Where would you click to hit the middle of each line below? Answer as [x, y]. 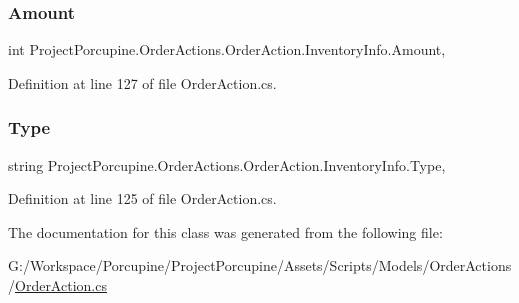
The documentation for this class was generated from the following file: [225, 231]
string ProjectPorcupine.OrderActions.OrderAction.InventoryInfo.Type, [227, 164]
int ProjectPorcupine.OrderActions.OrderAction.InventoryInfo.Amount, [227, 49]
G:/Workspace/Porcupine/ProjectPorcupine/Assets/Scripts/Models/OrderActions [260, 265]
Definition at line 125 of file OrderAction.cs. [142, 198]
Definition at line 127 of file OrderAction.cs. [142, 82]
